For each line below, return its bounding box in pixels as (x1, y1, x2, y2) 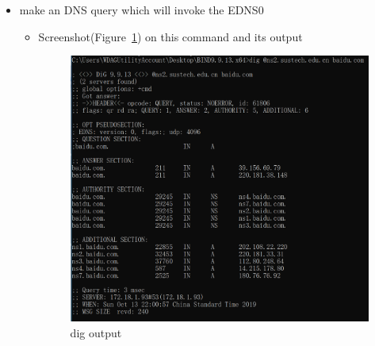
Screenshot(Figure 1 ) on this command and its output (38, 28, 303, 44)
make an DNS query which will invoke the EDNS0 (19, 2, 264, 17)
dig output (70, 324, 122, 340)
